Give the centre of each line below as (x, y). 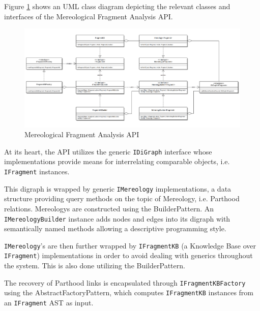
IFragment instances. (37, 171)
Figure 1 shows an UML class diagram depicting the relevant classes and (117, 6)
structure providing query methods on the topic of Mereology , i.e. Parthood (122, 198)
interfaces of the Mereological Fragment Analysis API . (89, 16)
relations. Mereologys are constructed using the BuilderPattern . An (109, 208)
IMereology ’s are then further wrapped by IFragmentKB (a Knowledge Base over (130, 245)
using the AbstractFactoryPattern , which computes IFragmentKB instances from (129, 292)
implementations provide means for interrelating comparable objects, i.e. (117, 161)
